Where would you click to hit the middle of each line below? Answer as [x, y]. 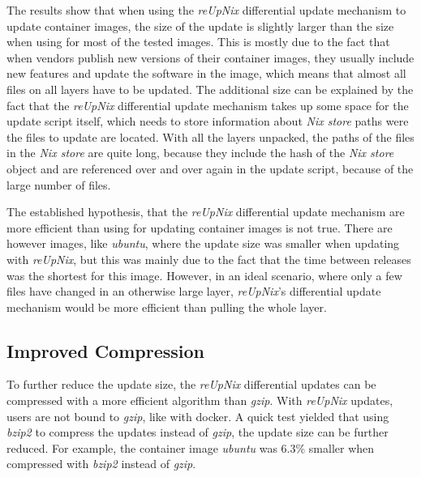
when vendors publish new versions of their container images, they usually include [210, 57]
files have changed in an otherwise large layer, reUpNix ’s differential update [194, 291]
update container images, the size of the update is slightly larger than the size [200, 26]
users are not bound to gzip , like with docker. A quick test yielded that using [198, 416]
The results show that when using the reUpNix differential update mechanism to [206, 10]
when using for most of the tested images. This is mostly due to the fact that [198, 42]
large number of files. [59, 184]
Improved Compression [105, 350]
